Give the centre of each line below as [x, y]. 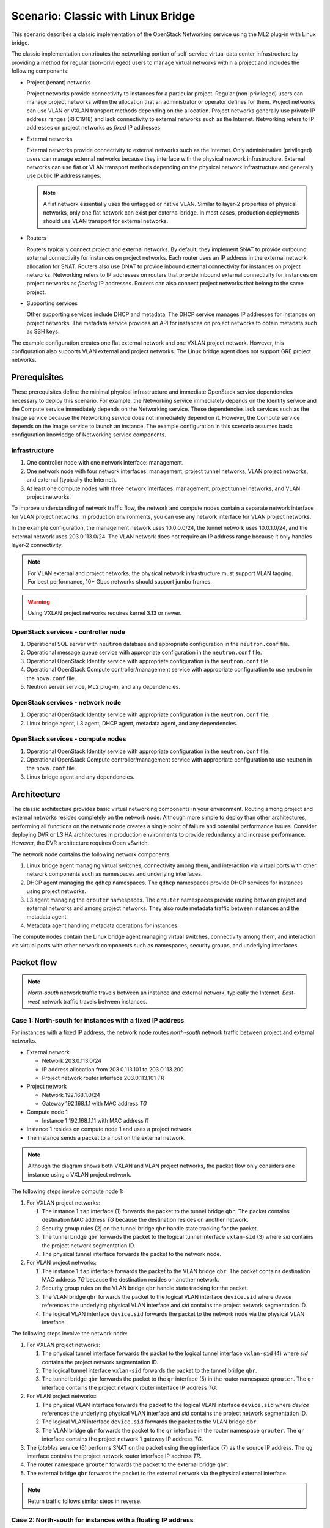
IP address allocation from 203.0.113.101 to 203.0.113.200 [113, 1069]
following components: [40, 71]
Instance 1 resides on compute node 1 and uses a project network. [110, 1129]
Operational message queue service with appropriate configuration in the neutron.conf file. [144, 652]
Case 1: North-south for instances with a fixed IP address [98, 1020]
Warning [39, 601]
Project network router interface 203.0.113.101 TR [103, 1078]
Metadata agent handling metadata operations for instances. [103, 925]
